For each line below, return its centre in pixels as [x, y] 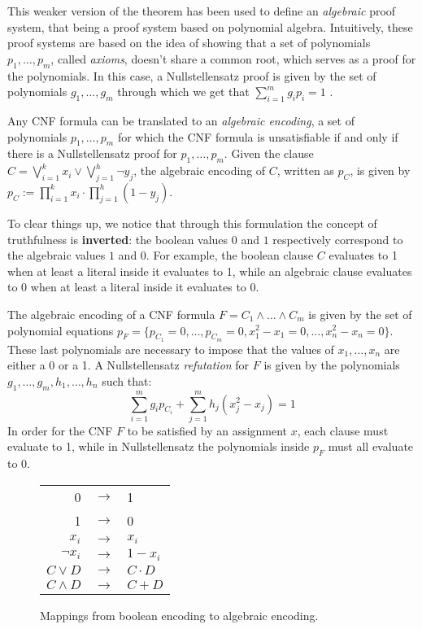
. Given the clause [269, 153]
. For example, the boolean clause [230, 255]
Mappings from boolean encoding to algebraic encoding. [179, 615]
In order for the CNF [60, 430]
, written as [305, 170]
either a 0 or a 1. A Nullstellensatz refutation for [128, 365]
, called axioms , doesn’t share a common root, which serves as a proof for [233, 58]
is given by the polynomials [332, 365]
